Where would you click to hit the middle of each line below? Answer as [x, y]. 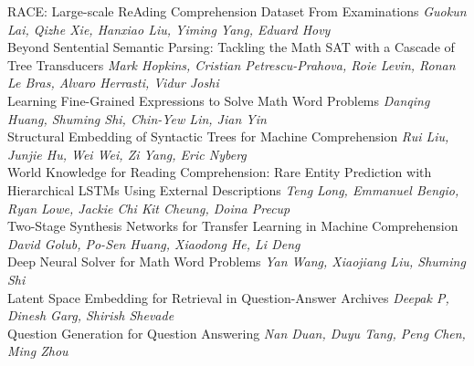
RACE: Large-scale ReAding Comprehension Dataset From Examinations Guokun [237, 11]
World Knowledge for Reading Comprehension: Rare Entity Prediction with [220, 172]
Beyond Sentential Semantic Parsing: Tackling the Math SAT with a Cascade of [231, 47]
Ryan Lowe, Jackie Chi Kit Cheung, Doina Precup [149, 208]
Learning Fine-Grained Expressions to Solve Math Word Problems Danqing [219, 100]
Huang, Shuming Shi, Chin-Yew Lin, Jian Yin [137, 118]
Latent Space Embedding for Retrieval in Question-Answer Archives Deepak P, [228, 297]
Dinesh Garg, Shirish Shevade [91, 315]
